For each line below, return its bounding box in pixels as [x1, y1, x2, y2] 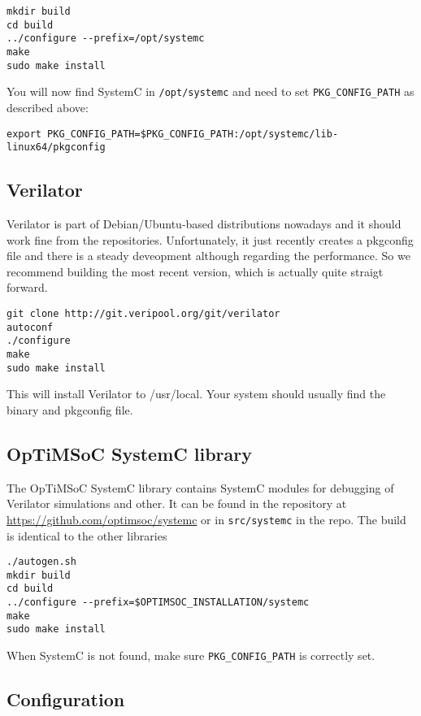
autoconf [7, 321, 54, 333]
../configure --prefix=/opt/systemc [7, 33, 205, 45]
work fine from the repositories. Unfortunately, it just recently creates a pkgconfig [7, 231, 414, 248]
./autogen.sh [7, 556, 76, 568]
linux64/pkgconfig [7, 141, 106, 154]
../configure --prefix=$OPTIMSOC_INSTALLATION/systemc [7, 597, 310, 609]
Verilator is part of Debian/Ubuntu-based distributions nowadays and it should [7, 215, 401, 232]
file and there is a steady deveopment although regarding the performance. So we [7, 247, 410, 264]
